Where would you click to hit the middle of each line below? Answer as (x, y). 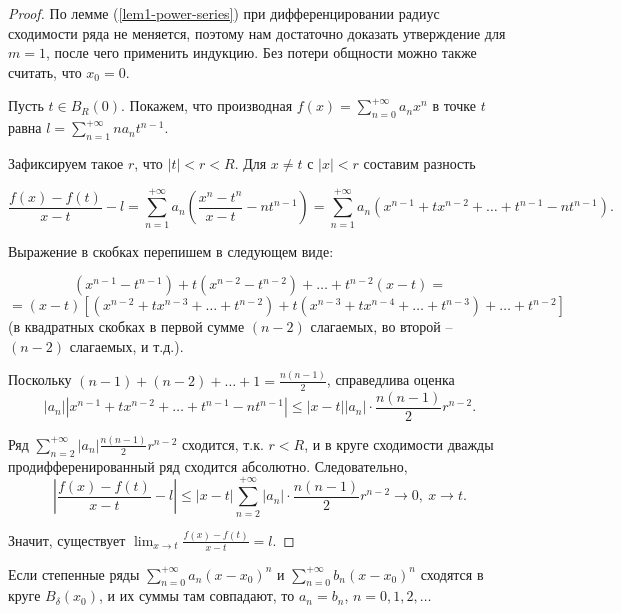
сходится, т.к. (223, 443)
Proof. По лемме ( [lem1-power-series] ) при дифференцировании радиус (224, 13)
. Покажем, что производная (206, 105)
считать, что (45, 71)
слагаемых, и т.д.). (126, 345)
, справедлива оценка (390, 379)
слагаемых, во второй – (381, 326)
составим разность (419, 162)
